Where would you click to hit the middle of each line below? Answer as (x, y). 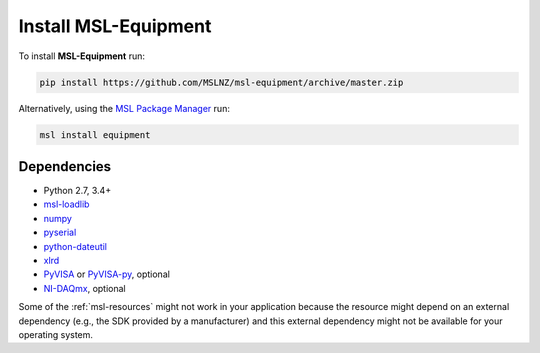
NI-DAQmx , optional (84, 288)
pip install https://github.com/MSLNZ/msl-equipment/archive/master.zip (221, 82)
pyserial (60, 232)
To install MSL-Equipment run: (81, 56)
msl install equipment (95, 134)
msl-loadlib (66, 204)
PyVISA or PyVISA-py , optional (106, 274)
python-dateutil (75, 246)
